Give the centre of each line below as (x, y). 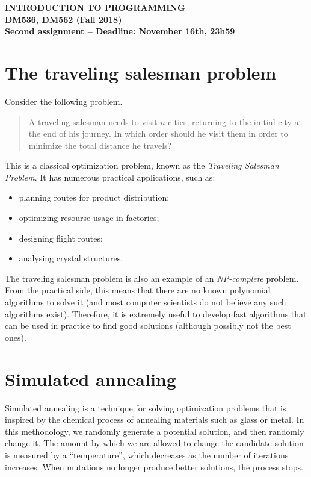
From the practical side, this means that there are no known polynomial (138, 290)
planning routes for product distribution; (94, 197)
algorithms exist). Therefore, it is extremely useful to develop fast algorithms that (156, 313)
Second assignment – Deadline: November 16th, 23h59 (120, 31)
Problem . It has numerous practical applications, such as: (110, 177)
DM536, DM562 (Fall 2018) (63, 19)
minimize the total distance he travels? (100, 145)
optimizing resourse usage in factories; (89, 218)
